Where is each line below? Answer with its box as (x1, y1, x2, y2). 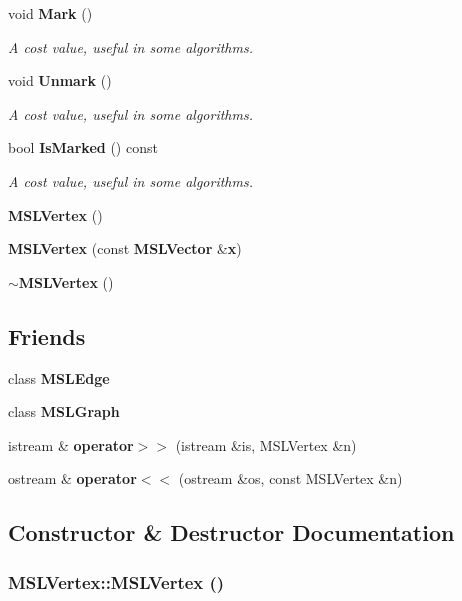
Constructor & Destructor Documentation (8, 517, 455, 548)
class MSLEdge (8, 367, 110, 388)
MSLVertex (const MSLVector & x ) (8, 238, 242, 259)
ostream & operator (8, 468, 137, 489)
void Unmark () (8, 70, 112, 91)
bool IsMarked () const (8, 137, 158, 158)
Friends (8, 320, 86, 351)
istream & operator (8, 434, 134, 455)
